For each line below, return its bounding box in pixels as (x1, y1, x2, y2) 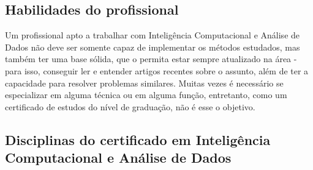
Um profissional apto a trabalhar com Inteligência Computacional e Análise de (5, 29, 300, 41)
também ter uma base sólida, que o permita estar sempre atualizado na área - (5, 52, 297, 65)
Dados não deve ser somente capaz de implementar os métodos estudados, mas (5, 40, 300, 53)
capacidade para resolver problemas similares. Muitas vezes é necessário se (5, 76, 284, 89)
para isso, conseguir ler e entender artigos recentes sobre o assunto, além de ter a (5, 64, 309, 77)
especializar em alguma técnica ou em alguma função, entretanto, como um (5, 88, 287, 101)
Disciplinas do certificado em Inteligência (5, 130, 271, 149)
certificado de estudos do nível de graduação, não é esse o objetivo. (5, 100, 255, 113)
